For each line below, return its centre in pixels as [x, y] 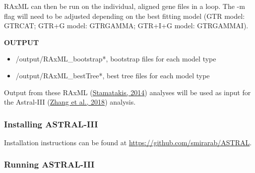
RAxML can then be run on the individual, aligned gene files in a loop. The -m [125, 6]
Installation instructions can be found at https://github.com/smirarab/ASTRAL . [128, 142]
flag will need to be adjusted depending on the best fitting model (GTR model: [125, 16]
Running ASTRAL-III [49, 164]
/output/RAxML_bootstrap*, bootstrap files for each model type [116, 59]
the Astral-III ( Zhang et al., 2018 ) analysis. [70, 102]
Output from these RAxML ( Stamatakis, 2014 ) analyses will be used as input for [127, 92]
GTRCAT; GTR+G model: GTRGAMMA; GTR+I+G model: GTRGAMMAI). [126, 26]
